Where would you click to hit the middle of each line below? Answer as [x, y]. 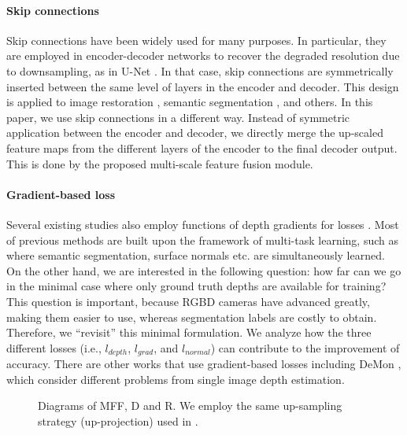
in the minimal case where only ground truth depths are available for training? [196, 286]
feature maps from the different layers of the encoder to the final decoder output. [202, 147]
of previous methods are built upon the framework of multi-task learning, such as [202, 240]
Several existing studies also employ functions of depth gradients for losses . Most [203, 224]
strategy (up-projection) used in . [118, 420]
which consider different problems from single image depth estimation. [176, 379]
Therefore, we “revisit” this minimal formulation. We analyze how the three [189, 332]
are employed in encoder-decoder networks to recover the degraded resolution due [203, 55]
